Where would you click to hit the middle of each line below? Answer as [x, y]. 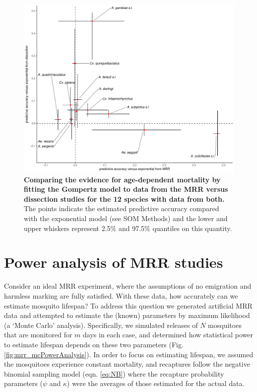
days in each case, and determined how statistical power [168, 335]
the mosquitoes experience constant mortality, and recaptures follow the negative [127, 364]
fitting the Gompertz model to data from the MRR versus [126, 189]
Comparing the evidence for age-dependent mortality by [122, 179]
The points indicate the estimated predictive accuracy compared [122, 208]
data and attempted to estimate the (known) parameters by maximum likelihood [127, 315]
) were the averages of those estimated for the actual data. [156, 383]
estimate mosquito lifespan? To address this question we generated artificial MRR [128, 305]
